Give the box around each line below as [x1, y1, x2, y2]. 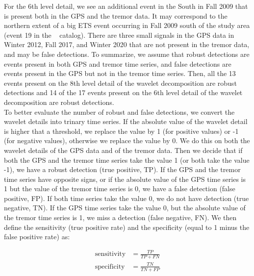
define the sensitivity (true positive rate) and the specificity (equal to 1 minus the [4, 222, 250, 232]
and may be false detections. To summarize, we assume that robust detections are [4, 49, 250, 59]
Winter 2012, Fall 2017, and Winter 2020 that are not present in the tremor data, [4, 39, 250, 50]
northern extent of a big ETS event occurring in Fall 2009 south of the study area [4, 20, 250, 30]
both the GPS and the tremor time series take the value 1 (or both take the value [4, 154, 250, 165]
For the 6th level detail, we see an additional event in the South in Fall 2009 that [4, 1, 248, 11]
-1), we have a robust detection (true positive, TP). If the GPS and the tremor [4, 164, 241, 175]
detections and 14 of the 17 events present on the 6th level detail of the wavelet [4, 87, 243, 98]
